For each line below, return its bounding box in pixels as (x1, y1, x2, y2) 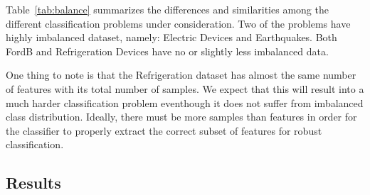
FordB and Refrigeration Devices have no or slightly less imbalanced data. (6, 43, 329, 58)
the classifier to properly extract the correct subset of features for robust (6, 123, 322, 138)
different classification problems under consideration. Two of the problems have (6, 16, 351, 30)
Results (6, 172, 61, 194)
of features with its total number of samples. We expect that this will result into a (6, 81, 364, 96)
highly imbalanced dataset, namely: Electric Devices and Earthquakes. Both (6, 30, 337, 45)
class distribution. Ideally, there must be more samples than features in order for (6, 109, 357, 124)
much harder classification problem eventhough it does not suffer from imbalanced (6, 95, 364, 110)
